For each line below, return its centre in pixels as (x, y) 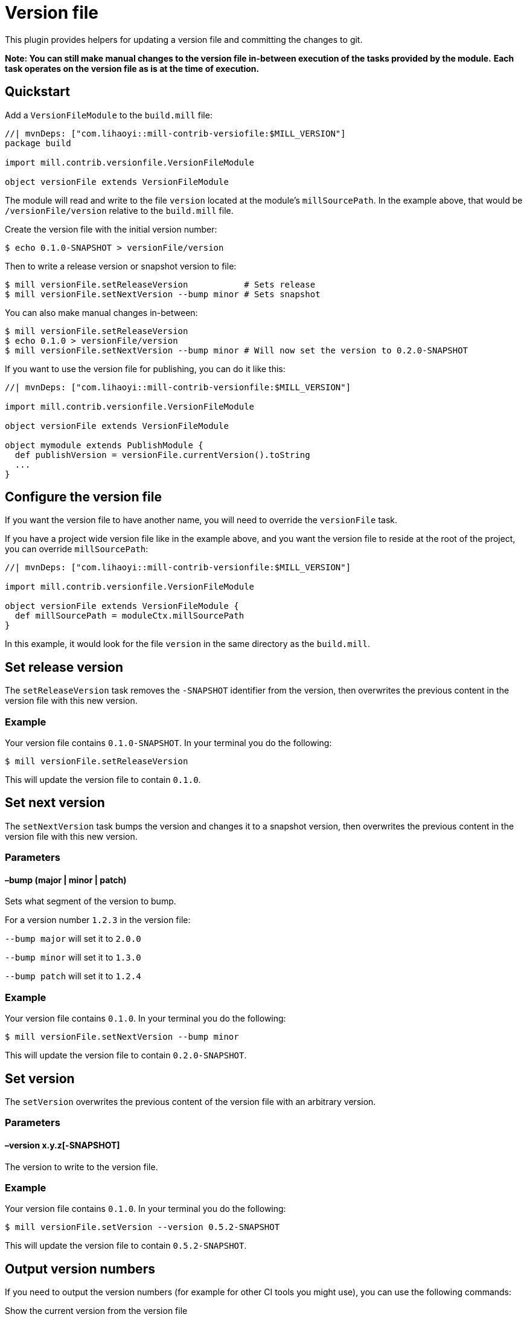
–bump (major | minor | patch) (66, 880)
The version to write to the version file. (81, 1167)
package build (38, 143)
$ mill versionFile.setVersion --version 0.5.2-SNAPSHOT (142, 1227)
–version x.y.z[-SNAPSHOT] (62, 1145)
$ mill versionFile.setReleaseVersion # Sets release (160, 284)
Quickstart (38, 92)
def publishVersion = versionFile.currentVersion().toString (162, 455)
